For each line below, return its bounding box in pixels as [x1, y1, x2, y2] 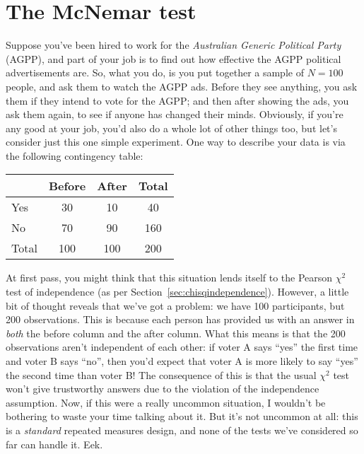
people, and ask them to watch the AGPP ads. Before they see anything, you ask [6, 78, 358, 93]
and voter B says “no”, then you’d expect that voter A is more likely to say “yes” [6, 354, 358, 368]
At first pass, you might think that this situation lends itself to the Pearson [6, 270, 333, 285]
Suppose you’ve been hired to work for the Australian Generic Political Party [6, 37, 341, 52]
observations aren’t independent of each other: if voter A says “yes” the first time [6, 339, 358, 354]
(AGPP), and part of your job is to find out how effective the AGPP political [6, 51, 341, 66]
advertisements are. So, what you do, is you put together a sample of [6, 65, 304, 80]
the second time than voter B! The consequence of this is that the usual [6, 367, 317, 382]
